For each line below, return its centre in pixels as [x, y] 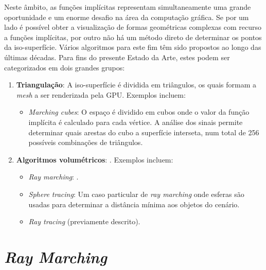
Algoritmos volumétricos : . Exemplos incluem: [95, 159]
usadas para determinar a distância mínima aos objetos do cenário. [134, 204]
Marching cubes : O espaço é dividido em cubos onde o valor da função [139, 112]
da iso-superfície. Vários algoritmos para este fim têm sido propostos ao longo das [133, 47]
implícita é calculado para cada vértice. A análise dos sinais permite [136, 122]
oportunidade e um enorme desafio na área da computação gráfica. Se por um [127, 17]
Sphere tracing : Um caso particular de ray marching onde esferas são [136, 194]
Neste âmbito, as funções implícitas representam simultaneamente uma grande [128, 7]
